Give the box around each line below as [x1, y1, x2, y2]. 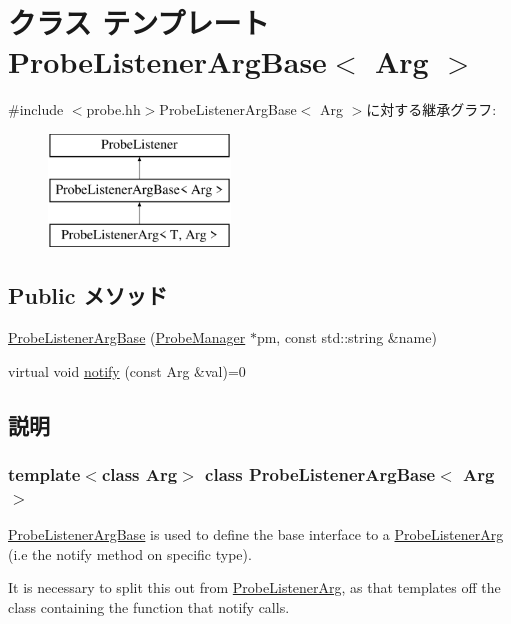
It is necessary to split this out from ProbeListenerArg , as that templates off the [8, 577, 501, 598]
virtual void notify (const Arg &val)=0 [8, 360, 246, 381]
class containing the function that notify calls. [8, 596, 290, 617]
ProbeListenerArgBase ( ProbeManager [8, 327, 246, 348]
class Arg [101, 461, 178, 486]
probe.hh [86, 99, 141, 120]
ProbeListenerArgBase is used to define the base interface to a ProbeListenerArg [8, 524, 504, 545]
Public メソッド [8, 280, 168, 311]
